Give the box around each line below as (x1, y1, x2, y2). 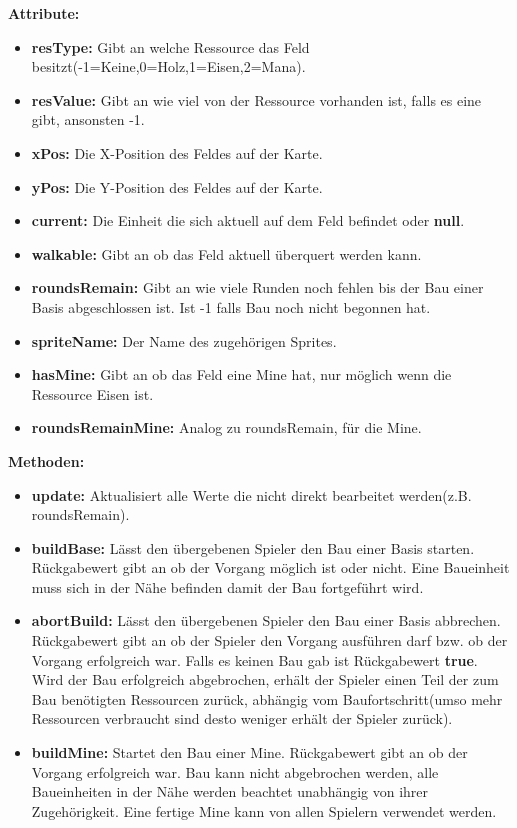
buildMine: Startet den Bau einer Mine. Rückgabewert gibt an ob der (31, 742, 468, 763)
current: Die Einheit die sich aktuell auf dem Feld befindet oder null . (31, 210, 465, 231)
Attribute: (8, 3, 80, 23)
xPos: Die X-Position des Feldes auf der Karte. (31, 142, 323, 163)
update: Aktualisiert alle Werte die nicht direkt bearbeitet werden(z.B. (31, 484, 472, 505)
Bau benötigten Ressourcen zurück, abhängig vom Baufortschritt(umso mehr (31, 688, 503, 709)
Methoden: (8, 450, 85, 471)
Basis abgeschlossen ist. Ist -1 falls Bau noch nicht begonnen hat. (31, 296, 431, 317)
